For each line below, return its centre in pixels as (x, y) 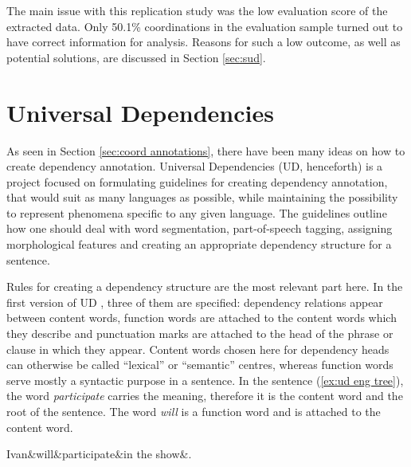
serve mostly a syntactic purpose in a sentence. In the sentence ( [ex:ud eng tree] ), (205, 380)
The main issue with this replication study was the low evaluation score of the (197, 10)
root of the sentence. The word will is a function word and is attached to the (194, 411)
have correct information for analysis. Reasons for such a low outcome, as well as (204, 42)
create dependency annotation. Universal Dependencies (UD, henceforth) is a (195, 166)
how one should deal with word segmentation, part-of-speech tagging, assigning (200, 228)
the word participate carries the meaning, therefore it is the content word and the (205, 396)
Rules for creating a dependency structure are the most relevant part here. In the (205, 286)
